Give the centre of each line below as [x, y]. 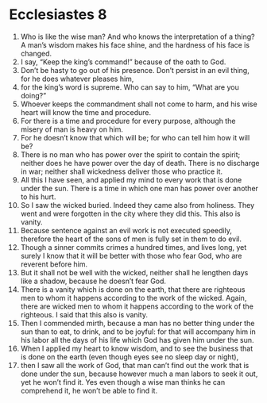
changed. [36, 53]
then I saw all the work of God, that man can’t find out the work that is [135, 365]
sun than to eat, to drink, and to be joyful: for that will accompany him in [138, 332]
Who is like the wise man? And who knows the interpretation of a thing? [137, 36]
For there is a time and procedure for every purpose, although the [128, 121]
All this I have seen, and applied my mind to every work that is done [131, 179]
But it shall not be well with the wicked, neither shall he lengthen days [134, 272]
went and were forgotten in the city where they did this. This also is [130, 213]
